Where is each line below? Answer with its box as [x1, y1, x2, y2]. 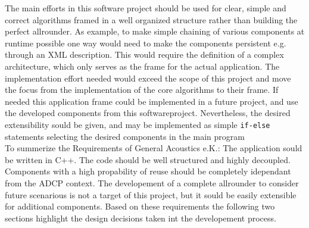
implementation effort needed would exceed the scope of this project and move [5, 71, 291, 84]
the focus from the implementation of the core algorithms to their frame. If [5, 83, 279, 96]
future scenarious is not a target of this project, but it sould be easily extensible [5, 188, 296, 201]
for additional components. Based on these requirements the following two [5, 200, 275, 213]
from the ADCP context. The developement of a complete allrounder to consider [5, 176, 299, 189]
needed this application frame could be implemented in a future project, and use [5, 95, 298, 107]
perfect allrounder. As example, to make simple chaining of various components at [5, 25, 305, 38]
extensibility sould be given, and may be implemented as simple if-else [5, 118, 270, 130]
